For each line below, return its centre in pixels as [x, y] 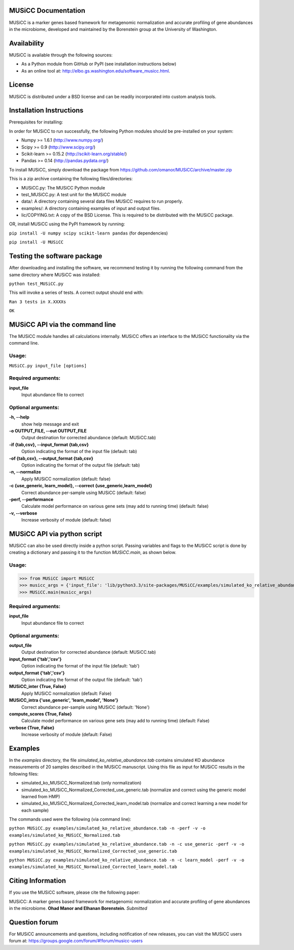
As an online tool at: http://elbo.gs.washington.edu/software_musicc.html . [96, 71]
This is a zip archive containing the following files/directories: [71, 179]
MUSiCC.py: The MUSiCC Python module [63, 188]
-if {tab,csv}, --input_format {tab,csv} [49, 444]
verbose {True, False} [32, 728]
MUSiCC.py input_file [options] [48, 366]
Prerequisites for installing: [36, 122]
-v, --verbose [23, 513]
